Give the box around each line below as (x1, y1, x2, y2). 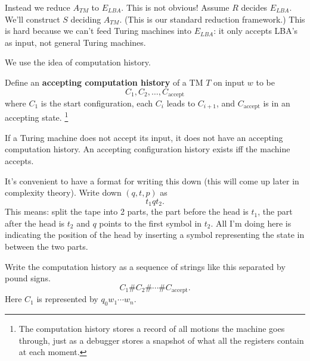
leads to (166, 97, 196, 109)
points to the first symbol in (99, 216, 202, 229)
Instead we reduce (5, 1, 70, 13)
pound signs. (5, 272, 51, 284)
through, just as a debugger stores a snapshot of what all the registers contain (18, 334, 304, 346)
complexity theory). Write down (5, 186, 122, 199)
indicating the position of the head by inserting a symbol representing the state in (5, 228, 305, 241)
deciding (70, 12, 101, 25)
